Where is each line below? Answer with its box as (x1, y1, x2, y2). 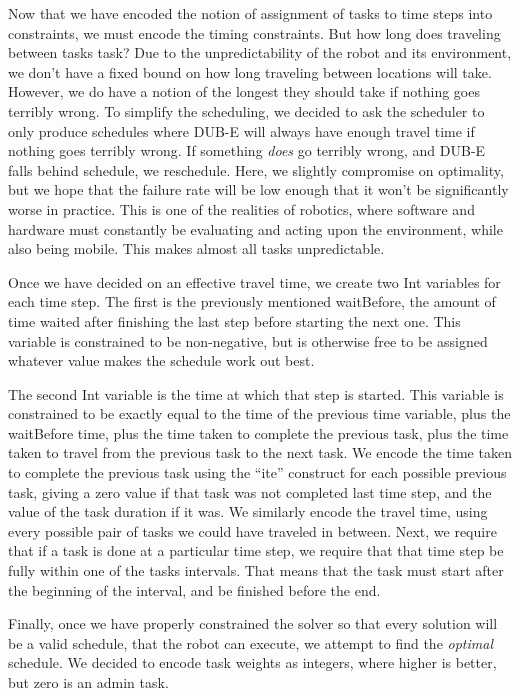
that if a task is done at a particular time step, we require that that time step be (8, 540, 504, 561)
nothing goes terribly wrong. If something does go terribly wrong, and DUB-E (8, 140, 486, 161)
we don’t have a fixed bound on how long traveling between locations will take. (8, 61, 492, 82)
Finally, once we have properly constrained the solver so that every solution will (8, 613, 498, 634)
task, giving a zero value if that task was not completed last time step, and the (8, 481, 492, 502)
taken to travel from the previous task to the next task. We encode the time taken (8, 442, 512, 463)
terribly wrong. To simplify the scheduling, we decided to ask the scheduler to (8, 100, 485, 121)
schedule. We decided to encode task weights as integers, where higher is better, (8, 652, 497, 673)
